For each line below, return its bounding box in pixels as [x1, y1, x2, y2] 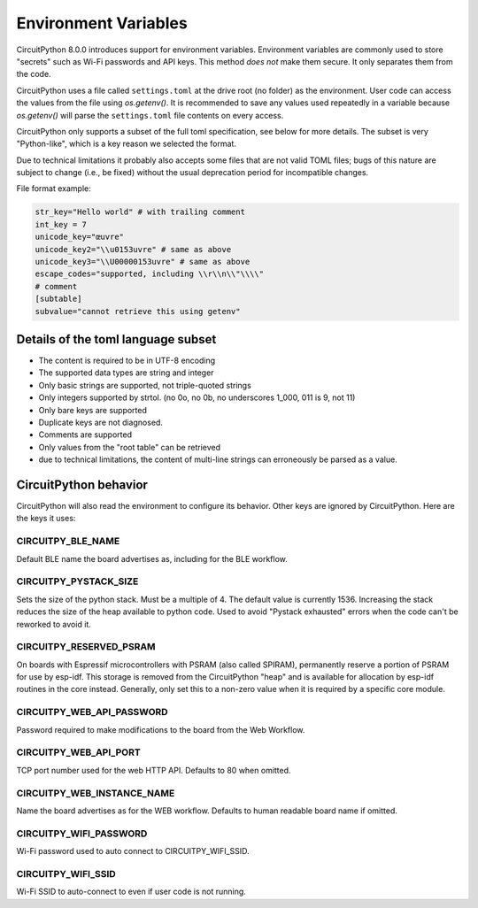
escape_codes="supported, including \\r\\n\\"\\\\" [35, 269, 265, 279]
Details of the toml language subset [16, 332, 217, 347]
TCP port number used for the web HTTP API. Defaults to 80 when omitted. [16, 765, 291, 775]
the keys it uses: [16, 513, 76, 524]
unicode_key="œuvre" [35, 232, 124, 242]
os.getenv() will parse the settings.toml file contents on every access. [16, 110, 284, 120]
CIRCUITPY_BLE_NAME [16, 535, 120, 548]
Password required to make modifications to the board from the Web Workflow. [16, 724, 305, 735]
